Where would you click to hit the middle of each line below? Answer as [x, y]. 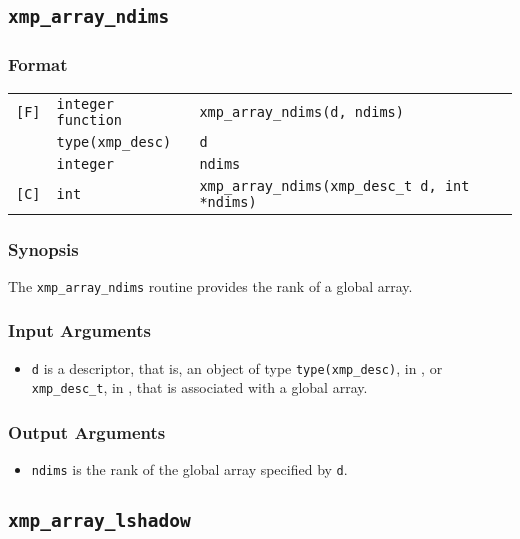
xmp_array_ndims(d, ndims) [301, 111]
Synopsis [43, 248]
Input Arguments [79, 330]
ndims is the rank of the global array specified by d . [189, 469]
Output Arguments [87, 431]
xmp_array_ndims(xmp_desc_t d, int [334, 185]
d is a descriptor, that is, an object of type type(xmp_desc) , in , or [237, 367]
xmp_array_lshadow [99, 521]
